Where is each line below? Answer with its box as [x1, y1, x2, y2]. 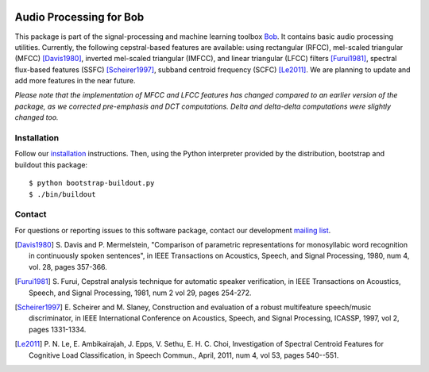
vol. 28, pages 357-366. [29, 262, 107, 271]
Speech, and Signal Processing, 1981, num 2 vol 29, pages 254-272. [29, 288, 252, 297]
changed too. [14, 113, 59, 122]
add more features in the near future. [14, 76, 136, 86]
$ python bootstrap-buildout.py [29, 178, 155, 188]
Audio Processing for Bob [14, 10, 145, 24]
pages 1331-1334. [29, 324, 87, 334]
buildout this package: [14, 159, 87, 170]
